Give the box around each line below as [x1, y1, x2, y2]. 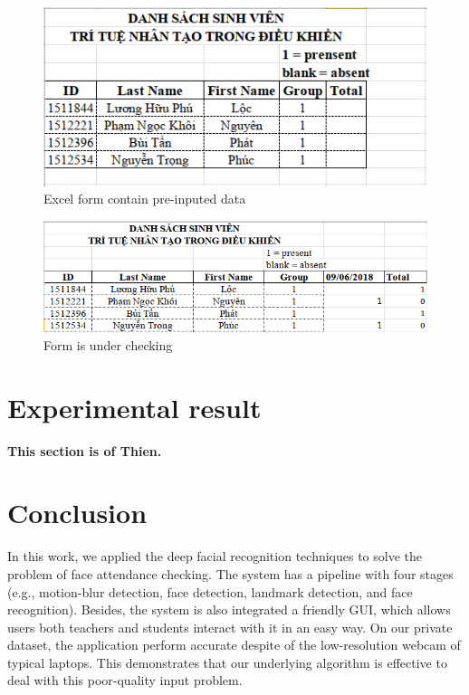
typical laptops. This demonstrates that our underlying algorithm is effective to [7, 652, 447, 671]
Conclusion [7, 494, 148, 531]
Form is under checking [43, 335, 173, 354]
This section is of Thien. [7, 441, 162, 460]
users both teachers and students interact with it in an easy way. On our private [7, 617, 453, 636]
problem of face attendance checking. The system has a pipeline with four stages [7, 564, 454, 583]
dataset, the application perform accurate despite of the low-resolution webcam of [7, 635, 461, 654]
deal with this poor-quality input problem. [7, 671, 243, 690]
